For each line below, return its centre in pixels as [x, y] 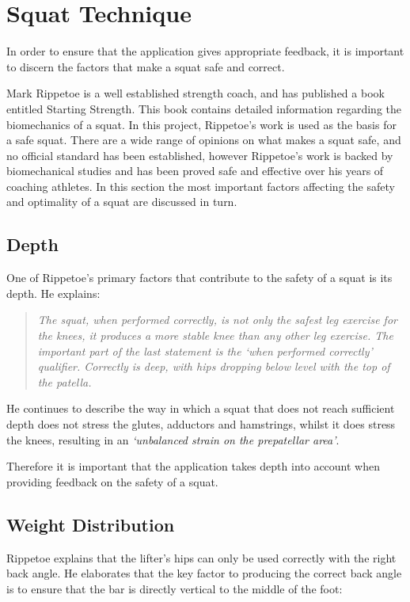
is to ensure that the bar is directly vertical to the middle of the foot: [175, 588]
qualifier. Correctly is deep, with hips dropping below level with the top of [214, 366]
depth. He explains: [53, 293]
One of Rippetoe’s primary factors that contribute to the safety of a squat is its [199, 278]
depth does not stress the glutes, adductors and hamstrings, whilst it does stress [201, 424]
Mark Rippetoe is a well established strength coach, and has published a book [196, 93]
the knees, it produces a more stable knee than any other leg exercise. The [215, 335]
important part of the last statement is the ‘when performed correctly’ [205, 351]
